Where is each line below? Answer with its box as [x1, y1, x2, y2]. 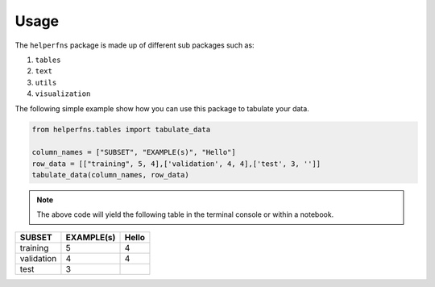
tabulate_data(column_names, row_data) [31, 170, 189, 180]
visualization [35, 89, 91, 98]
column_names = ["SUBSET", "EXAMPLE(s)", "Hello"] [31, 148, 237, 157]
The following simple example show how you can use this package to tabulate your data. [14, 103, 309, 113]
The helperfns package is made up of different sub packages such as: [14, 40, 255, 50]
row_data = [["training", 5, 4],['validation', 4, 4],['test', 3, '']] [31, 159, 321, 168]
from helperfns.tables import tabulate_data [31, 125, 211, 135]
